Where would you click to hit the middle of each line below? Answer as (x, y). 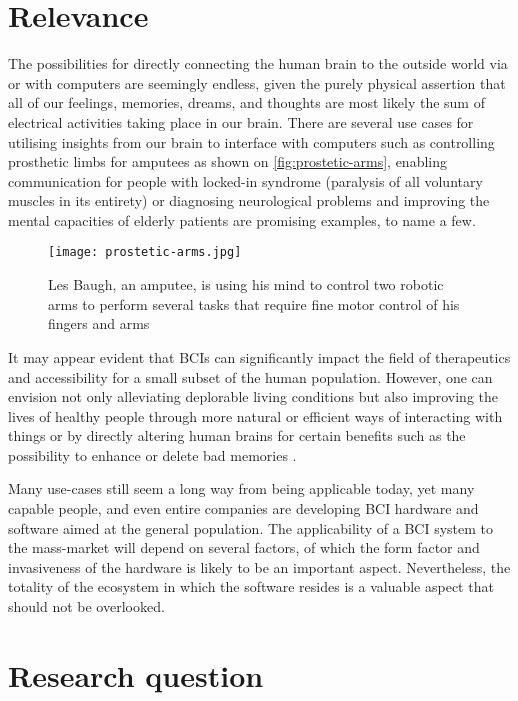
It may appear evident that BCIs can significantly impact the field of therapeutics (259, 356)
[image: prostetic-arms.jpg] (145, 252)
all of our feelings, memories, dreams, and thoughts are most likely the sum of (246, 102)
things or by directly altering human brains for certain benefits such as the (237, 435)
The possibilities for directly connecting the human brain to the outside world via (258, 63)
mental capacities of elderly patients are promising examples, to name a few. (242, 219)
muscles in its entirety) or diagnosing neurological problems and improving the (249, 200)
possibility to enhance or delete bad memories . (152, 454)
